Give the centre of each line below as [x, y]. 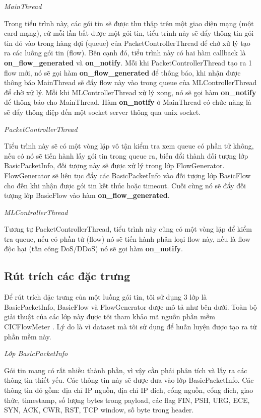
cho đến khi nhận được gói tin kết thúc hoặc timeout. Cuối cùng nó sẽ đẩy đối [125, 185]
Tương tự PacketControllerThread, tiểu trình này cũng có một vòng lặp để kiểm [128, 229]
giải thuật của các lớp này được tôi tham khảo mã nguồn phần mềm [110, 317]
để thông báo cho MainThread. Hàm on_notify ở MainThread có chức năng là [128, 102]
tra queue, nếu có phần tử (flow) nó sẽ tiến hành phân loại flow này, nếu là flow [127, 238]
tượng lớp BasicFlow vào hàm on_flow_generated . [87, 195]
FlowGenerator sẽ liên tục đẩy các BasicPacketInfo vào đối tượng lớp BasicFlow [127, 175]
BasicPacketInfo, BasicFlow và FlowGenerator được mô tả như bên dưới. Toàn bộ [130, 306]
